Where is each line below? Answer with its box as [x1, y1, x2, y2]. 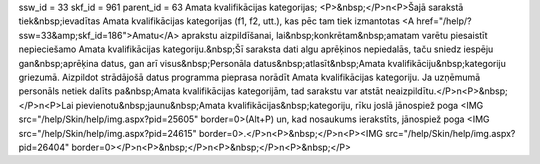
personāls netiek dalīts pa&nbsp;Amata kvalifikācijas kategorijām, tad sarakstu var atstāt [18, 85, 384, 97]
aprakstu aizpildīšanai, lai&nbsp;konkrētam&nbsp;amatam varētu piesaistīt [181, 29, 489, 41]
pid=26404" [18, 141, 70, 153]
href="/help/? [416, 15, 472, 27]
